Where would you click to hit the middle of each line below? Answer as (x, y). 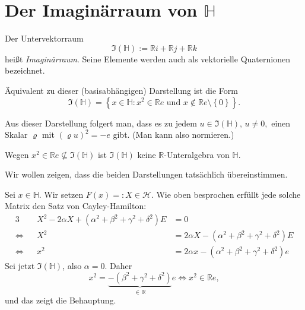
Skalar (16, 135)
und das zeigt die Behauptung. (61, 300)
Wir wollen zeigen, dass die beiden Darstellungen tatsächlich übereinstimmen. (146, 174)
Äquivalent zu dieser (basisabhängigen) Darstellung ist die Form (121, 90)
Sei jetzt (20, 266)
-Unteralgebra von (197, 154)
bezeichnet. (25, 70)
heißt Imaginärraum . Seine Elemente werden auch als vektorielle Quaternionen (147, 58)
